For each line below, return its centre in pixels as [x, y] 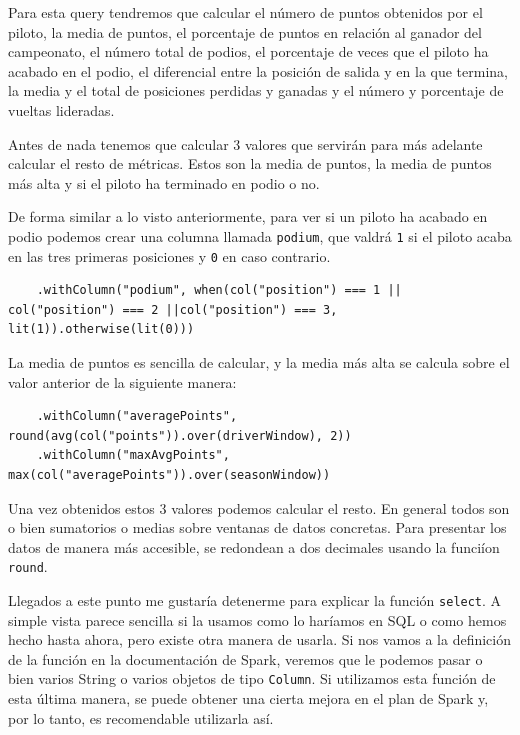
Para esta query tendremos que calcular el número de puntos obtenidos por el [245, 12]
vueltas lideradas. [61, 109]
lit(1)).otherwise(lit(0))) [101, 329]
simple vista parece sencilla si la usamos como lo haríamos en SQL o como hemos [257, 619]
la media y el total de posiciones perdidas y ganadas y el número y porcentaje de [256, 90]
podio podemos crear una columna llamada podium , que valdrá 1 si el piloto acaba [260, 235]
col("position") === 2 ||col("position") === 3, [173, 309]
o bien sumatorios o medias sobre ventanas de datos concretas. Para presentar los [257, 527]
